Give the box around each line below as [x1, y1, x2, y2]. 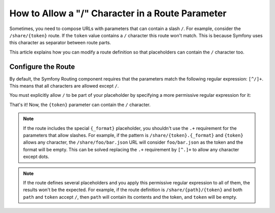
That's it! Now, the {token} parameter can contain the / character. [9, 101, 151, 108]
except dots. [23, 153, 49, 160]
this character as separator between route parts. [9, 40, 112, 46]
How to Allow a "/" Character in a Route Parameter [9, 8, 227, 19]
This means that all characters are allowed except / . [9, 83, 119, 89]
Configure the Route [9, 62, 75, 71]
